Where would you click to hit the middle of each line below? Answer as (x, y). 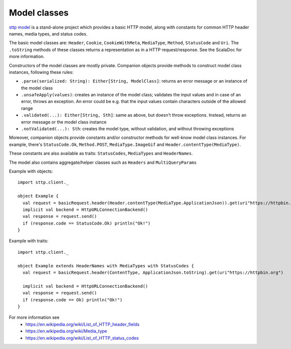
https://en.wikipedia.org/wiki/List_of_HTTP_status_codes (82, 338)
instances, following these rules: (41, 72)
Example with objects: (31, 171)
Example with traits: (29, 241)
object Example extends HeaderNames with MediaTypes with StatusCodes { (106, 266)
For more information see (34, 317)
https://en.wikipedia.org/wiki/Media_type (66, 331)
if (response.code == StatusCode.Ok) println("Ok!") (87, 223)
